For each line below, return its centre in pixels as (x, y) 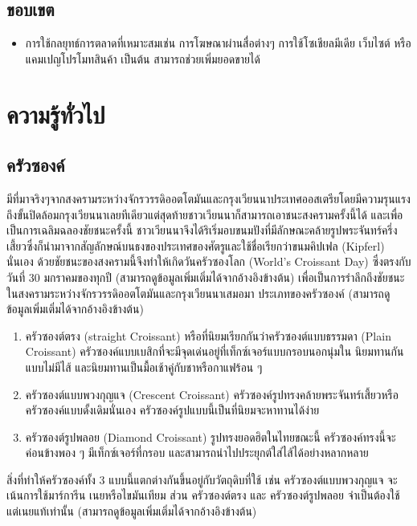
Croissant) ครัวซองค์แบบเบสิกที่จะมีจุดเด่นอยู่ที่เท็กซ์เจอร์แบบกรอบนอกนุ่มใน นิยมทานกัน (215, 351)
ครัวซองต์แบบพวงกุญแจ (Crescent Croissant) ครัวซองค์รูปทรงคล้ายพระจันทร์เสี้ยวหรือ (212, 394)
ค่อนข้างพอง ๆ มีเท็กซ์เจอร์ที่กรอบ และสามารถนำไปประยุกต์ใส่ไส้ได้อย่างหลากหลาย (197, 453)
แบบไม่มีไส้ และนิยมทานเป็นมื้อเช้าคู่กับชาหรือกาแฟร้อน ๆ (144, 367)
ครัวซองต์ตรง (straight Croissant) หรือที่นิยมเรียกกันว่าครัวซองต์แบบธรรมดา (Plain (208, 335)
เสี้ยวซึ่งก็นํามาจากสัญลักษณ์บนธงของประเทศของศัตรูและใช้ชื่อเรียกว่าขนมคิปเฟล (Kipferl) (196, 245)
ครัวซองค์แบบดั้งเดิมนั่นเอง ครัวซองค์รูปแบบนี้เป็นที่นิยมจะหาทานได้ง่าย (172, 410)
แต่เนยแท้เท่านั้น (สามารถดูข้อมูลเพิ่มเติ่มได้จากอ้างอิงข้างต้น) (132, 511)
